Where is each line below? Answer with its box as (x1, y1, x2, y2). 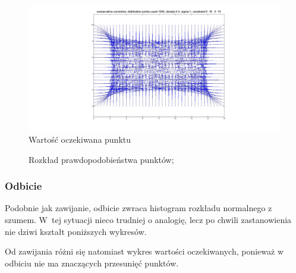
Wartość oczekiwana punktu (29, 133, 131, 145)
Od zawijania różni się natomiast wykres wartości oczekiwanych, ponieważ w (5, 245, 284, 258)
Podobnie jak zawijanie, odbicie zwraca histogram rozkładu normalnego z (5, 202, 272, 214)
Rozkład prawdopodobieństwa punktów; (29, 153, 174, 165)
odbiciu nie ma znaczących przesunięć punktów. (5, 256, 179, 269)
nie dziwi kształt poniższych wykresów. (5, 225, 147, 237)
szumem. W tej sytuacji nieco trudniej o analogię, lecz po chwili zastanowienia (5, 214, 292, 225)
